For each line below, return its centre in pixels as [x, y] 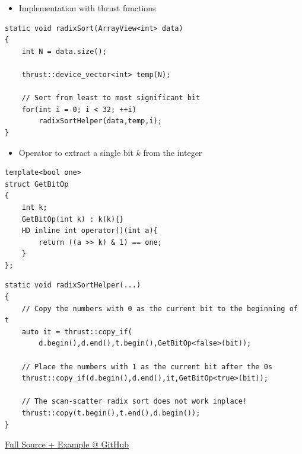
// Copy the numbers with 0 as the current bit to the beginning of [160, 308]
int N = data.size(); [64, 51]
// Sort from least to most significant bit [111, 98]
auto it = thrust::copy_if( [77, 332]
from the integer [173, 152]
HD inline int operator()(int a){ [90, 231]
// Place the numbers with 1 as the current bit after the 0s [147, 367]
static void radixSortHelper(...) [73, 285]
